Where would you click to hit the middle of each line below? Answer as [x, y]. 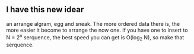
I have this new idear [45, 10]
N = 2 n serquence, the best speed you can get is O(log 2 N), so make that [95, 37]
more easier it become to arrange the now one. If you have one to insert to [97, 30]
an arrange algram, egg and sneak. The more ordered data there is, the [93, 23]
